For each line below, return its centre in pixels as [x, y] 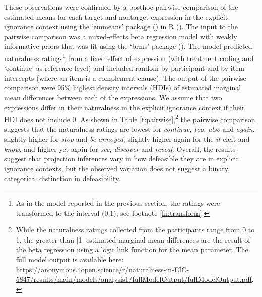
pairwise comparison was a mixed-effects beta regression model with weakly [121, 36]
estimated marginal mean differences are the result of [168, 239]
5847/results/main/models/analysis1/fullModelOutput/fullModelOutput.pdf [134, 279]
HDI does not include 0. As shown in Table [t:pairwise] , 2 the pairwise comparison [130, 118]
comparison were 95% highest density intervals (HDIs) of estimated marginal [123, 87]
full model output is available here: [70, 259]
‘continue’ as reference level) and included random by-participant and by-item [124, 68]
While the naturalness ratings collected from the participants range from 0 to [135, 230]
